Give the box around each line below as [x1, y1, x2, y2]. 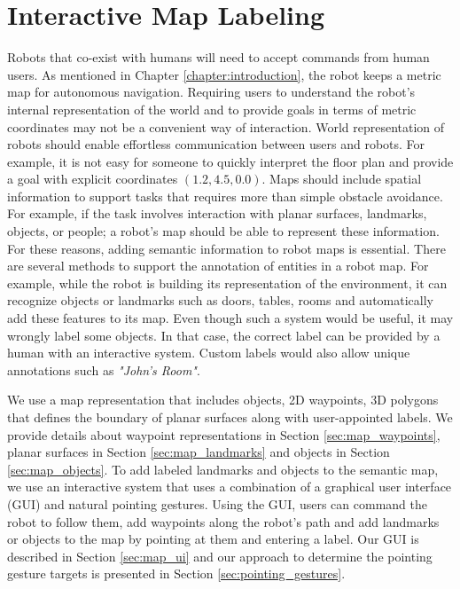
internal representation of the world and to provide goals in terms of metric [7, 99, 417, 118]
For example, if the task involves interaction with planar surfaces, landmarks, [7, 204, 427, 223]
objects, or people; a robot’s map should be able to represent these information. [7, 222, 440, 240]
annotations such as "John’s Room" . [7, 360, 200, 379]
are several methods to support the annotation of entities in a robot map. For [7, 256, 429, 275]
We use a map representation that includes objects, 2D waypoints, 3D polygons [7, 390, 439, 409]
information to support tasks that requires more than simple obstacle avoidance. [7, 186, 443, 205]
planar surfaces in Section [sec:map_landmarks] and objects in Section [7, 443, 390, 461]
